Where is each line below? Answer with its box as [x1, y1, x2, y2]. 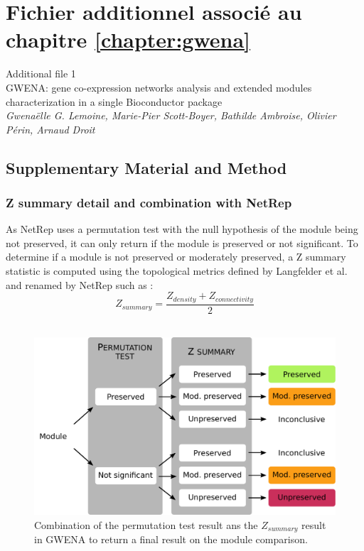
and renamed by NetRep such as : [6, 277, 154, 292]
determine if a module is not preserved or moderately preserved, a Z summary [6, 249, 346, 264]
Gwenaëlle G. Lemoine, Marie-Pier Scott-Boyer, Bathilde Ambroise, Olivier [6, 108, 336, 123]
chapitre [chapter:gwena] [6, 25, 251, 54]
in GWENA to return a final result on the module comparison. [34, 532, 308, 547]
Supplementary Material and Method [6, 156, 287, 178]
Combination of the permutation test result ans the [34, 517, 258, 532]
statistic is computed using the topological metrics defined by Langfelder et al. [6, 263, 348, 278]
